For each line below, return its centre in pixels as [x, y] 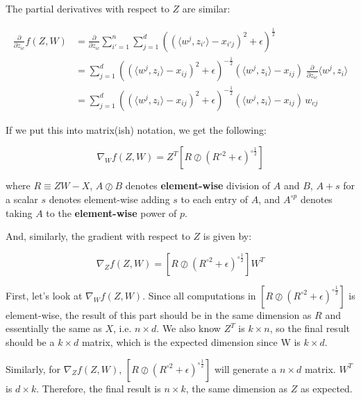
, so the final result [310, 328]
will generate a [245, 368]
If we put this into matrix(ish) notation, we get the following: [136, 129]
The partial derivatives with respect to [87, 8]
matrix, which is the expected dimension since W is [191, 341]
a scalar [22, 199]
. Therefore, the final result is [99, 388]
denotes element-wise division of [198, 185]
